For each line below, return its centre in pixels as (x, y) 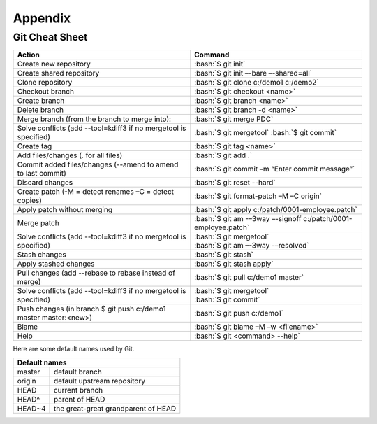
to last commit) (42, 174)
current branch (78, 390)
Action (28, 55)
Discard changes (45, 183)
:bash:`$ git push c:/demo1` (239, 313)
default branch (78, 372)
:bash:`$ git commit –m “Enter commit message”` (275, 169)
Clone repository (45, 83)
